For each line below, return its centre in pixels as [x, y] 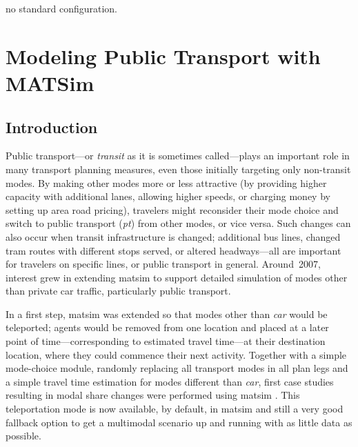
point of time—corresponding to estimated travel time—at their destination [166, 341]
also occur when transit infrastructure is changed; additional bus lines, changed [173, 236]
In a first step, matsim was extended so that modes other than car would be [167, 314]
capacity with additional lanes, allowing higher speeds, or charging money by [168, 196]
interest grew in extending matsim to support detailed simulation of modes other [177, 277]
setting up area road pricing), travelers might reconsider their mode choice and [172, 209]
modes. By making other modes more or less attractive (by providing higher [166, 182]
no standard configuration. [61, 8]
